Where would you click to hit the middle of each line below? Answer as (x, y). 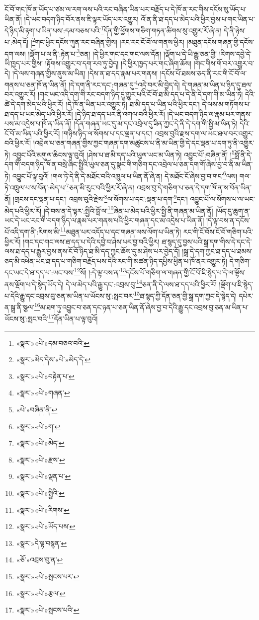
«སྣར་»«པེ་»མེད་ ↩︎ (40, 443)
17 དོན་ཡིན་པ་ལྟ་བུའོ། (73, 318)
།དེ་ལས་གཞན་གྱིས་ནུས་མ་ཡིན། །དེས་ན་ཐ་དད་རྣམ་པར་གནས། (85, 73)
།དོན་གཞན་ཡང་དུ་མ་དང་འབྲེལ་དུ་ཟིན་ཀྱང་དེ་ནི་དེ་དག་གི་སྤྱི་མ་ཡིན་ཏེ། (156, 123)
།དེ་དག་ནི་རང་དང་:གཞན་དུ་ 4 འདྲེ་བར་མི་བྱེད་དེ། (124, 84)
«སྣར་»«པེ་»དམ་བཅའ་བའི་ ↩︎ (53, 343)
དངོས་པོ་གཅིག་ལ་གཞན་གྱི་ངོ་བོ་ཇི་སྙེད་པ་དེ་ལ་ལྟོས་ (186, 272)
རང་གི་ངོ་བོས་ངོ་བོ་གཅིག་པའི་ (218, 232)
